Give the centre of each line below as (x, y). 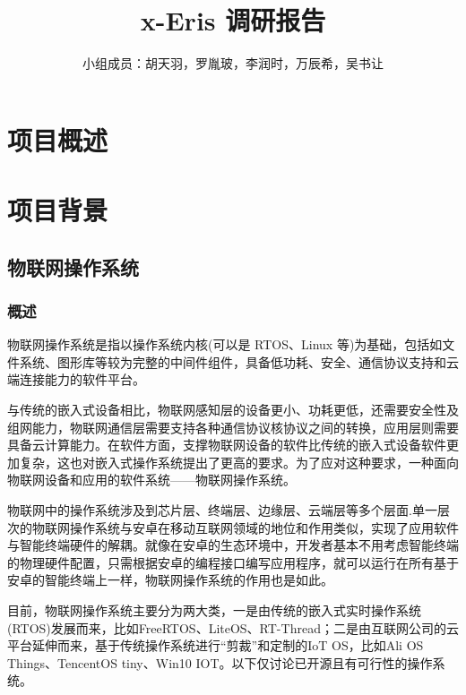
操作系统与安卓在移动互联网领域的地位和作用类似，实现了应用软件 (264, 527)
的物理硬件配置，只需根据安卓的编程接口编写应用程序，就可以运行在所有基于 (233, 562)
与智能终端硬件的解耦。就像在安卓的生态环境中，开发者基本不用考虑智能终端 (233, 545)
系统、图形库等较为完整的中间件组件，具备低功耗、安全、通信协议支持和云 (239, 361)
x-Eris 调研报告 (233, 20)
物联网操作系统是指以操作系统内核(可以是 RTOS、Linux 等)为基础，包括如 (225, 344)
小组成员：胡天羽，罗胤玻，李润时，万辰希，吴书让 (233, 63)
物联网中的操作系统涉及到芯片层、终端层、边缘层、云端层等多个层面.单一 (222, 510)
